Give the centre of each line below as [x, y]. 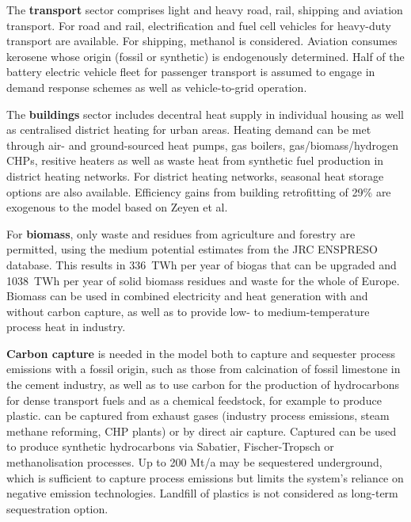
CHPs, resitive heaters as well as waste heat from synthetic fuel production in [195, 160]
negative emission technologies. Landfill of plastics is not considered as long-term [202, 493]
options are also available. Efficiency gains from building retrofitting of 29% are [199, 191]
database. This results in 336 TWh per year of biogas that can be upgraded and [202, 264]
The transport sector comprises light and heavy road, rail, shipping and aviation [205, 10]
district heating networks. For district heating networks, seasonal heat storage [195, 175]
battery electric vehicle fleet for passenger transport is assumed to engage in [191, 72]
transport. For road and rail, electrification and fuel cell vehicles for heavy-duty [199, 25]
